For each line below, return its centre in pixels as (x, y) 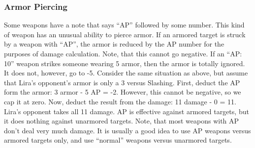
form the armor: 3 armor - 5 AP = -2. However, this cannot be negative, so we (123, 92)
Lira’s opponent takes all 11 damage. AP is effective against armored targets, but (127, 111)
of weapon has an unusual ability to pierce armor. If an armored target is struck (125, 34)
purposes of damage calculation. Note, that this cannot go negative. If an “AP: (123, 53)
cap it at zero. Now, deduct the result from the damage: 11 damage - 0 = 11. (120, 101)
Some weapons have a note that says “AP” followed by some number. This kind (124, 25)
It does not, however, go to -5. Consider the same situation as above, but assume (126, 73)
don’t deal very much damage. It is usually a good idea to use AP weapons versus (127, 130)
